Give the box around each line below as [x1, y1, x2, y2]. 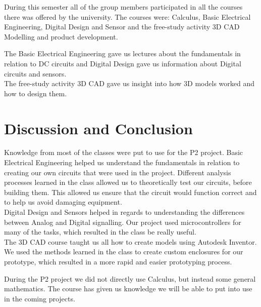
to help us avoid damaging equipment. [4, 197, 122, 207]
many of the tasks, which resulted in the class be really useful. [4, 226, 196, 237]
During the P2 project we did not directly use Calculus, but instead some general [4, 273, 256, 284]
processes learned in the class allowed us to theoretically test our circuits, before [4, 177, 252, 187]
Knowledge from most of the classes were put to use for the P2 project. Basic [4, 147, 243, 158]
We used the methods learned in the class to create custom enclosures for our [4, 246, 243, 257]
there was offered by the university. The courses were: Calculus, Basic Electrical [4, 11, 251, 22]
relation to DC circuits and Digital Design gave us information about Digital [4, 58, 241, 68]
